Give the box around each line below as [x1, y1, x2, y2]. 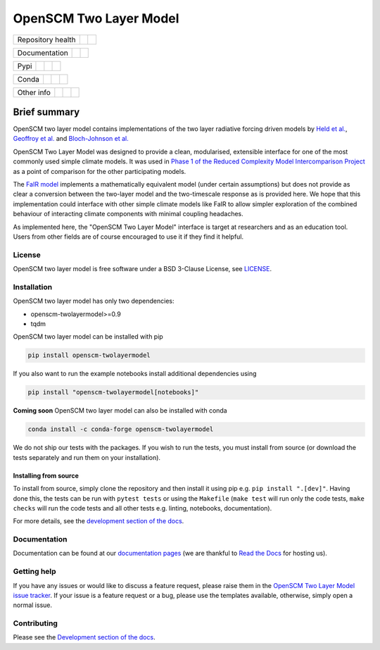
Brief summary [13, 106, 80, 118]
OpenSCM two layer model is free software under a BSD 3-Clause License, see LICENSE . [13, 265, 272, 273]
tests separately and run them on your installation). [13, 453, 161, 461]
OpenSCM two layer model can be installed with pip [13, 332, 163, 341]
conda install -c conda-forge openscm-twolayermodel [27, 425, 214, 433]
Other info [17, 87, 51, 97]
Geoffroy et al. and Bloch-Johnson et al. [13, 135, 129, 143]
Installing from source [13, 471, 79, 480]
